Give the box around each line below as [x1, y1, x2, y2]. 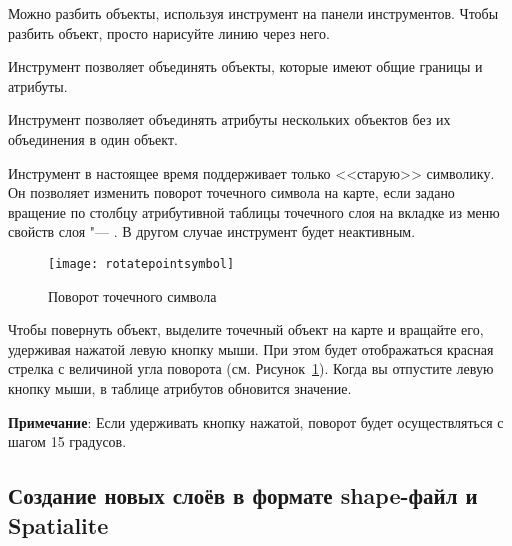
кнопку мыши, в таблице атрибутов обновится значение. [8, 377, 352, 398]
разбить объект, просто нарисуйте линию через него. [8, 22, 330, 43]
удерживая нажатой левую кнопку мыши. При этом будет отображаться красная [8, 338, 494, 359]
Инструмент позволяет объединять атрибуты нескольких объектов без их [8, 109, 451, 130]
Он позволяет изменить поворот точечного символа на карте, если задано [8, 182, 455, 203]
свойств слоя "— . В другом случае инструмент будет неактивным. [8, 221, 416, 242]
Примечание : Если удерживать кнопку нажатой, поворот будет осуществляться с [8, 411, 504, 432]
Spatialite [8, 509, 109, 540]
